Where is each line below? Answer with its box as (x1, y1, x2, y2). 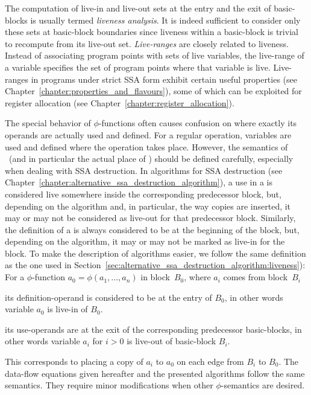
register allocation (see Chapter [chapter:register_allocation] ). (5, 96, 234, 109)
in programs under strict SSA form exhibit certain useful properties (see (31, 72, 298, 85)
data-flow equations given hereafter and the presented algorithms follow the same (5, 367, 305, 379)
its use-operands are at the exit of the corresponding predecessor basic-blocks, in (5, 323, 302, 335)
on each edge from (177, 355, 244, 368)
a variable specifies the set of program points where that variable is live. (5, 60, 271, 73)
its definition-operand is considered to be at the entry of (5, 291, 212, 303)
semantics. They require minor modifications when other (5, 379, 213, 391)
